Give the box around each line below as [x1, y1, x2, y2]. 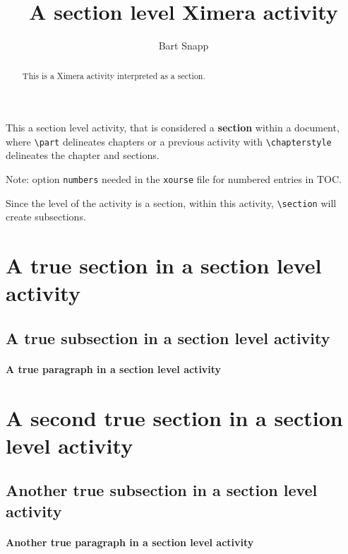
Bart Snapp [158, 38, 209, 53]
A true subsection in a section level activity [6, 326, 330, 348]
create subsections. [6, 209, 86, 224]
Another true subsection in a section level [6, 479, 318, 501]
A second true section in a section [6, 403, 343, 432]
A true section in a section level [6, 251, 322, 280]
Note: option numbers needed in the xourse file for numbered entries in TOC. [6, 172, 342, 187]
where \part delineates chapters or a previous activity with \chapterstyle [6, 134, 332, 148]
